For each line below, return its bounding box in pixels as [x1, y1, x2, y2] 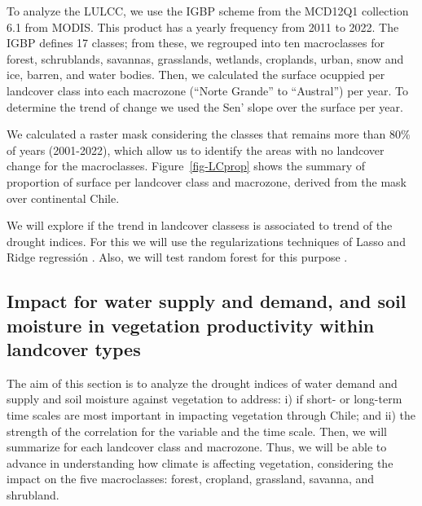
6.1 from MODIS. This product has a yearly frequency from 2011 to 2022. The [7, 18, 399, 35]
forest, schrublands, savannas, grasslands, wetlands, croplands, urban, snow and [7, 50, 404, 67]
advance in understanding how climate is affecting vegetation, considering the [7, 454, 393, 471]
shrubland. [7, 486, 59, 504]
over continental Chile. [7, 189, 120, 206]
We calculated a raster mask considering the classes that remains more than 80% [7, 125, 411, 143]
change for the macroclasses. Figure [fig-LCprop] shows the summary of [7, 157, 366, 174]
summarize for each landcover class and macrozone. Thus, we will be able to [7, 438, 387, 455]
